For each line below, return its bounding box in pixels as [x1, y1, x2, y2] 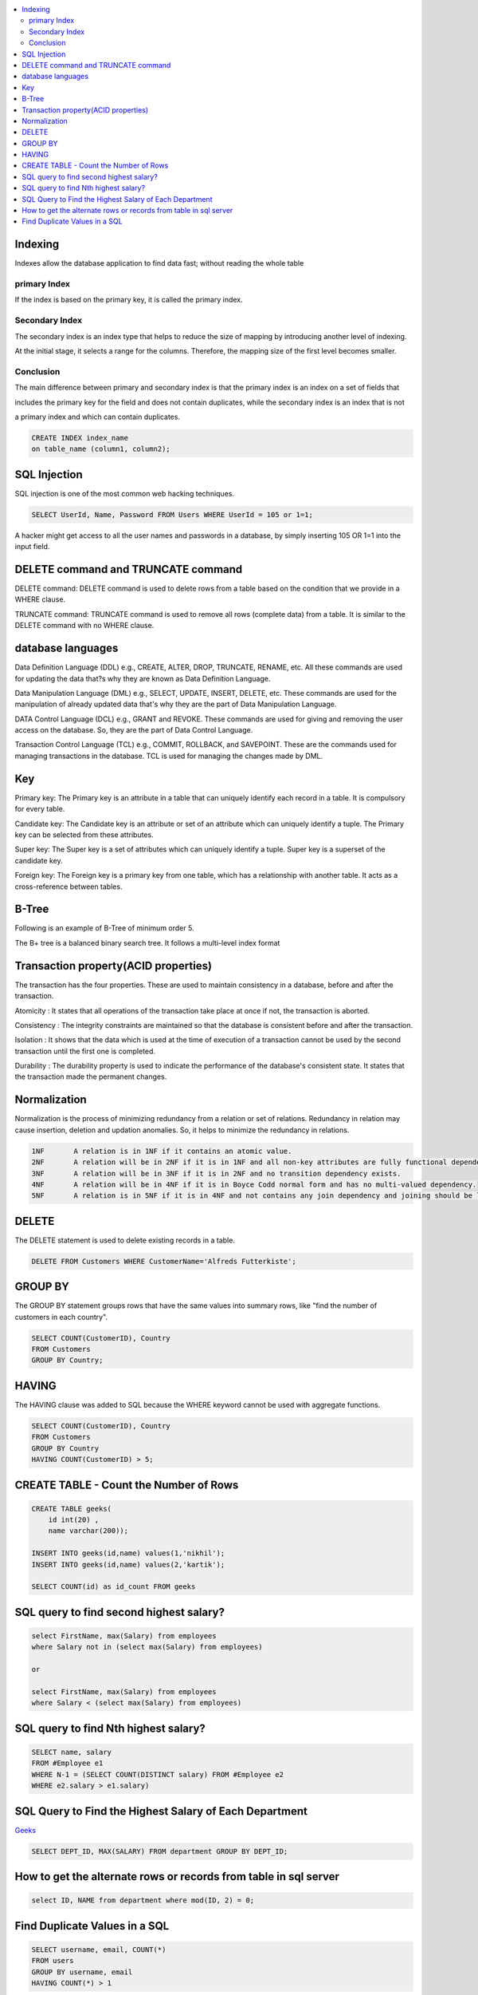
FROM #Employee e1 [31, 1759, 104, 1768]
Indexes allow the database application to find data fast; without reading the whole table [14, 259, 304, 268]
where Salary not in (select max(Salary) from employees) [31, 1642, 263, 1652]
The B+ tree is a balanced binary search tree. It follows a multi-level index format [14, 938, 280, 947]
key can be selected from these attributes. [14, 830, 155, 839]
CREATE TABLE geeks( [31, 1504, 112, 1513]
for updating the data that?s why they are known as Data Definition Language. [14, 674, 271, 683]
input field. [14, 542, 50, 551]
